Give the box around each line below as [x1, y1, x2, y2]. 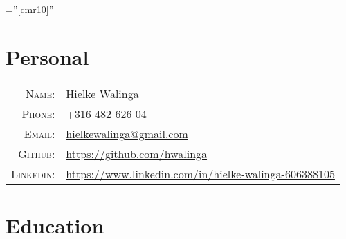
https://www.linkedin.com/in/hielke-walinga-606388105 [66, 165, 335, 182]
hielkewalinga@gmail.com [66, 125, 188, 142]
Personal [6, 42, 89, 70]
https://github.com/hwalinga [66, 145, 208, 162]
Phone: [21, 105, 55, 122]
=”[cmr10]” [6, 2, 54, 16]
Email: [24, 125, 55, 142]
